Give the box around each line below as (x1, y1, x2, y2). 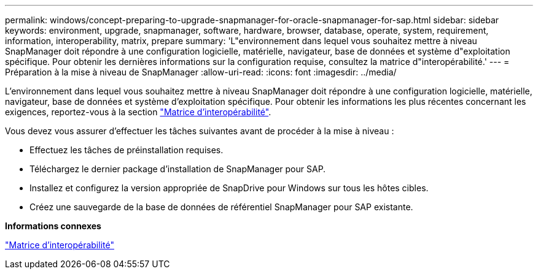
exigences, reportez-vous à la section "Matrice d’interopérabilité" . (5, 107, 271, 117)
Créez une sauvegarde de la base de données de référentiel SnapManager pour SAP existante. (29, 202, 413, 212)
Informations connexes (5, 221, 101, 231)
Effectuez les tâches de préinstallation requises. (29, 145, 224, 155)
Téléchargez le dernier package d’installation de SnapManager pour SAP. (29, 164, 326, 174)
